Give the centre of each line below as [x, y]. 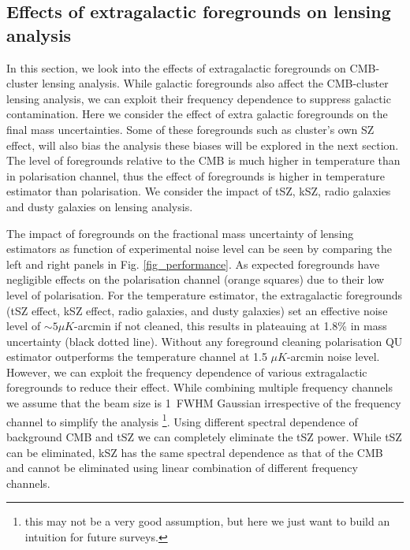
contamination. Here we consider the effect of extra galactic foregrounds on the [197, 114]
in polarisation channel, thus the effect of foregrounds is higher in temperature [196, 175]
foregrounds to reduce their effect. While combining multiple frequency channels [199, 387]
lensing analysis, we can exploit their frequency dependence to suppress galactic [199, 98]
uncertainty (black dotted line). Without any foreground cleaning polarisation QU [205, 341]
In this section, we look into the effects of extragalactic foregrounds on [176, 67]
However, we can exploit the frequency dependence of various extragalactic [187, 372]
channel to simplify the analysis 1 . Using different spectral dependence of [182, 420]
